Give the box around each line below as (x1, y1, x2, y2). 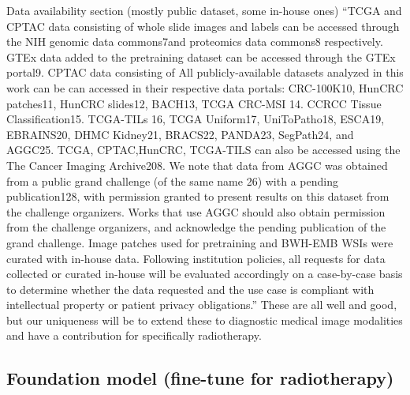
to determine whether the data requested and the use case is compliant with (6, 280, 375, 297)
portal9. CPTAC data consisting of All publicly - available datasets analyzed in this (6, 64, 404, 81)
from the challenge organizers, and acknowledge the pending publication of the (6, 219, 386, 235)
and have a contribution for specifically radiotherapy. (6, 327, 262, 344)
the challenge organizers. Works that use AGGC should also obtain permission (6, 203, 386, 220)
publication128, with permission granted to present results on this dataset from (6, 188, 389, 205)
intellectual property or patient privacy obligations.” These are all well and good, (6, 296, 397, 313)
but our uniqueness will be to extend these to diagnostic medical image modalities (6, 311, 403, 328)
